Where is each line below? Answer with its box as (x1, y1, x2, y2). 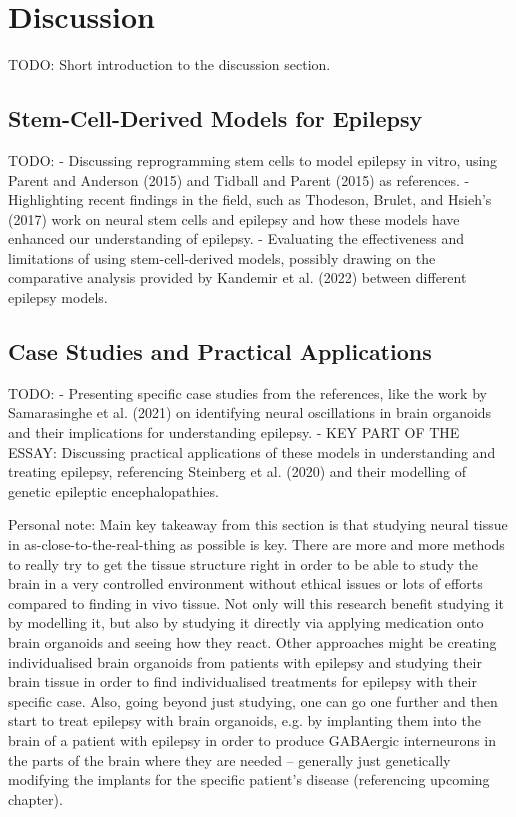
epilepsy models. (8, 287, 108, 308)
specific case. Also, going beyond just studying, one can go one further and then (8, 690, 498, 711)
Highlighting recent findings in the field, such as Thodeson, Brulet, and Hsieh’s (8, 189, 492, 210)
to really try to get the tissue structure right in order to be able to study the (8, 553, 478, 574)
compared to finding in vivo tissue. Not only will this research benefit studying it (8, 592, 504, 613)
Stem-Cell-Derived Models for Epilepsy (8, 103, 423, 134)
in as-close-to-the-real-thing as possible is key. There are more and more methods (8, 534, 505, 555)
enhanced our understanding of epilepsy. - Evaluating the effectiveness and (8, 228, 464, 249)
